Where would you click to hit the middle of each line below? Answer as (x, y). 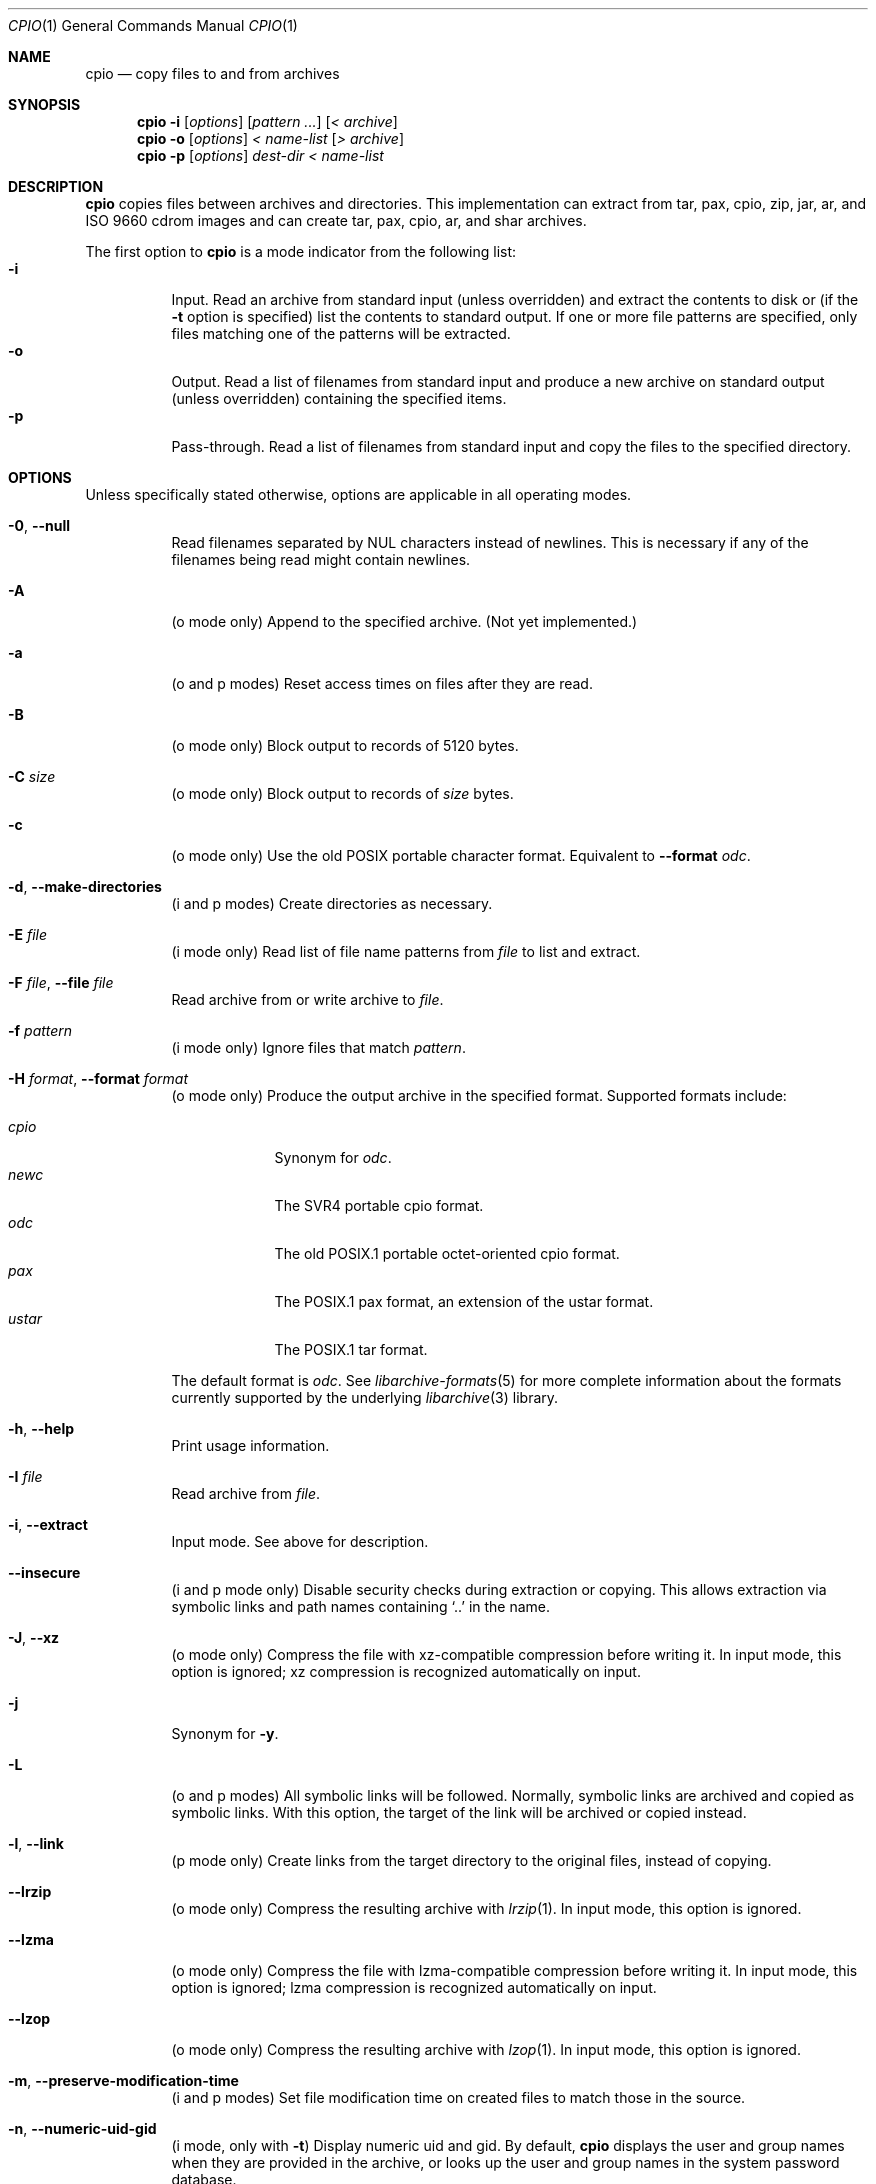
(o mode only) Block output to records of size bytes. (342, 793)
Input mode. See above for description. (300, 1541)
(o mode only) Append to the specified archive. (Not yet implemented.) (404, 621)
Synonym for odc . (333, 1157)
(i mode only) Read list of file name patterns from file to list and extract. (406, 951)
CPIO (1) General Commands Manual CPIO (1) (153, 25)
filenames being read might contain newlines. (321, 559)
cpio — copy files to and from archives (212, 73)
